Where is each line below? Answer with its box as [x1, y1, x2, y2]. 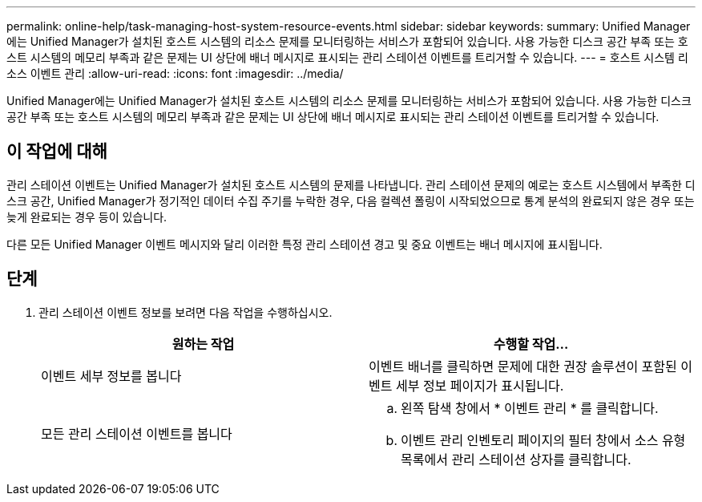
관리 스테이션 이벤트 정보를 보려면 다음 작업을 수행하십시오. [38, 305, 333, 319]
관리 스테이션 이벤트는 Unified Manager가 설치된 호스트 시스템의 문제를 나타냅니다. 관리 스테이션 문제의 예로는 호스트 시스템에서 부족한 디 [6, 177, 696, 192]
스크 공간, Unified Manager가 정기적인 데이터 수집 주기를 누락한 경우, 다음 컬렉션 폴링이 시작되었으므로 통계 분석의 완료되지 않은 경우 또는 [6, 193, 695, 208]
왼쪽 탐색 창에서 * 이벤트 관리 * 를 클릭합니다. [401, 399, 659, 416]
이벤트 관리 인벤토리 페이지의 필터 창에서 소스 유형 [401, 431, 686, 448]
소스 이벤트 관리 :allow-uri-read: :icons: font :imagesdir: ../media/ [6, 67, 344, 80]
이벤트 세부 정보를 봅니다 [41, 367, 182, 384]
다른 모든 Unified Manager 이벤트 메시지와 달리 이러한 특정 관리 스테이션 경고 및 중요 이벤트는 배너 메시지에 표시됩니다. [6, 237, 603, 251]
